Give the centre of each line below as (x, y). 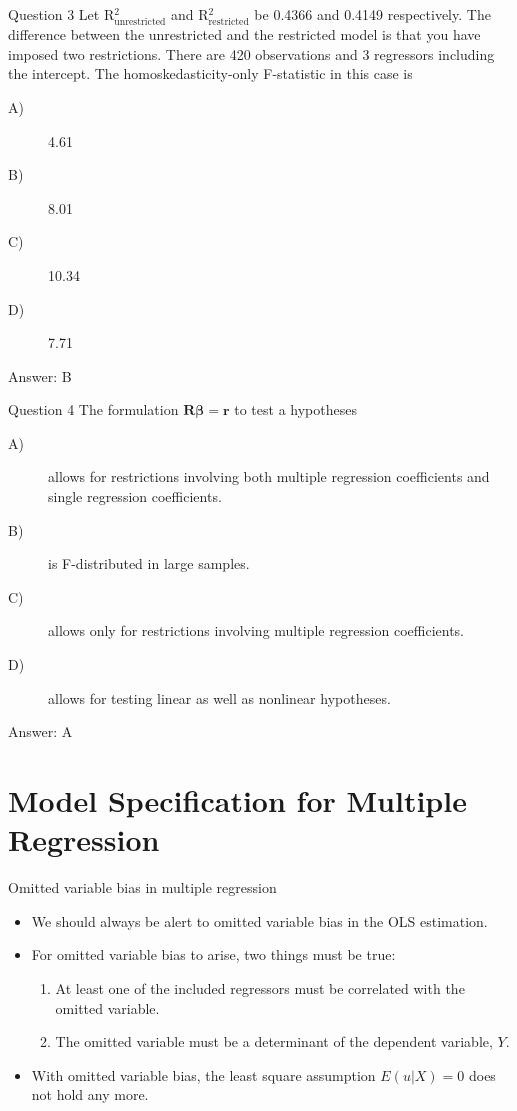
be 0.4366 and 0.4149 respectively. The (372, 14)
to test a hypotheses (295, 409)
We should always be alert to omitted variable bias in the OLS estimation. (259, 920)
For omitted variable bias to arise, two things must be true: (213, 954)
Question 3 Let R (61, 14)
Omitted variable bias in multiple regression (142, 887)
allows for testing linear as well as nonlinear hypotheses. (219, 697)
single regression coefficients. (135, 496)
